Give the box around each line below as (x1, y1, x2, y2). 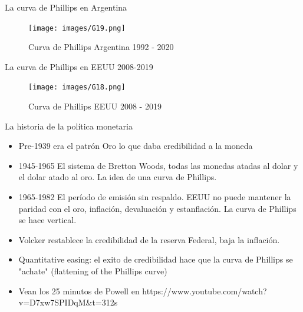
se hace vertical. (18, 214, 77, 226)
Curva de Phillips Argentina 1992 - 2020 (28, 41, 174, 53)
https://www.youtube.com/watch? (142, 284, 267, 297)
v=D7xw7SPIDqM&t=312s (18, 296, 118, 308)
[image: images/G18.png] (28, 83, 126, 92)
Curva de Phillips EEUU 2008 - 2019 (28, 100, 162, 112)
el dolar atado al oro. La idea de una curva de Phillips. (18, 171, 217, 183)
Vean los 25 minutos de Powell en (18, 284, 140, 297)
